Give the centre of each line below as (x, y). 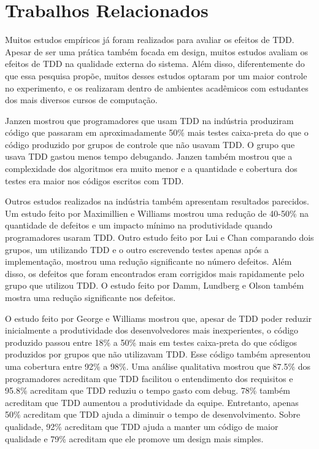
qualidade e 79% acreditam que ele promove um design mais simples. (134, 438)
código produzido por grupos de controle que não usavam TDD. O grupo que (150, 144)
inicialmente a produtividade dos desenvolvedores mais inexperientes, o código (152, 330)
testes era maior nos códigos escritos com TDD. (94, 180)
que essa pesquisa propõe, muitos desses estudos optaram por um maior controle (156, 75)
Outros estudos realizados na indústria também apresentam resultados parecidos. (157, 201)
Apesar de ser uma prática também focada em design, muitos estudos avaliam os (157, 51)
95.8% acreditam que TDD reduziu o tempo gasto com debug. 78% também (148, 390)
